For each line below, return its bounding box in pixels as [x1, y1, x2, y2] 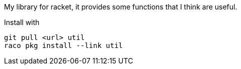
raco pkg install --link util [4, 41, 123, 49]
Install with [4, 18, 40, 26]
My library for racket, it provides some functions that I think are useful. [4, 2, 237, 11]
